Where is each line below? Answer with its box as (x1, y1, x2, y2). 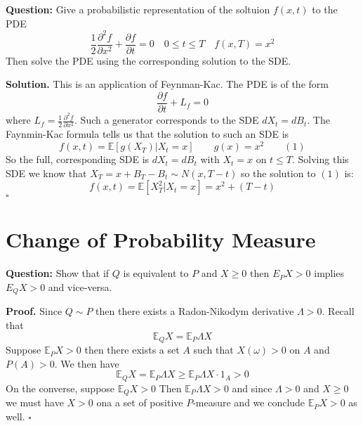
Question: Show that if (6, 266, 110, 280)
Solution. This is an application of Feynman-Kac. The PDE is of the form (6, 77, 329, 91)
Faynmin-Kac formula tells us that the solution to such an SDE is (6, 127, 289, 141)
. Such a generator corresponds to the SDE (74, 112, 259, 127)
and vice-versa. (48, 279, 112, 294)
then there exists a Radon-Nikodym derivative (95, 304, 294, 318)
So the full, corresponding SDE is (6, 152, 150, 167)
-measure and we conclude (192, 395, 305, 410)
